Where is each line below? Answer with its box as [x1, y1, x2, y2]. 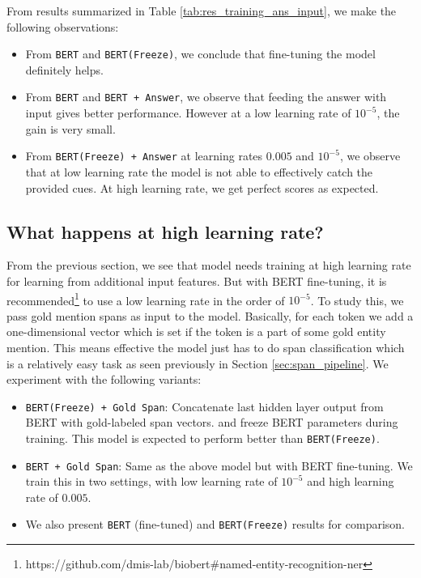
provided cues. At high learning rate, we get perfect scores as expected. [25, 179, 379, 196]
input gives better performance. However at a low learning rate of [25, 104, 351, 121]
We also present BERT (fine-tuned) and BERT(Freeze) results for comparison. [25, 516, 406, 533]
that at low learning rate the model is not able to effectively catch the [25, 163, 373, 180]
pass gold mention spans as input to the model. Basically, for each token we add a [6, 307, 414, 324]
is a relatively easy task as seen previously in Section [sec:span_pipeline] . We [6, 355, 389, 372]
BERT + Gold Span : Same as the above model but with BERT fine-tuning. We [25, 457, 413, 474]
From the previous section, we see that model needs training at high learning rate [6, 257, 411, 274]
